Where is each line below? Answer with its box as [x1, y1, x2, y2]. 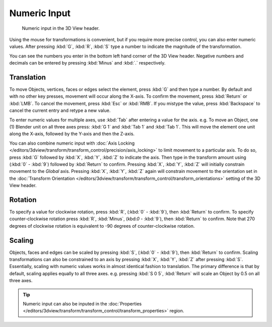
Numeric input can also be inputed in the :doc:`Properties [23, 301, 142, 307]
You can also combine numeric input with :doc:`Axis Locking [9, 140, 135, 146]
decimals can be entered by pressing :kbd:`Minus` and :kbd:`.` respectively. [9, 60, 166, 66]
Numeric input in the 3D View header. [22, 25, 100, 31]
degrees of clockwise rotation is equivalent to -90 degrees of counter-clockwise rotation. [9, 223, 195, 229]
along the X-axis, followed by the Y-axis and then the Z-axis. [9, 131, 135, 137]
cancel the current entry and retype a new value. [9, 107, 111, 113]
